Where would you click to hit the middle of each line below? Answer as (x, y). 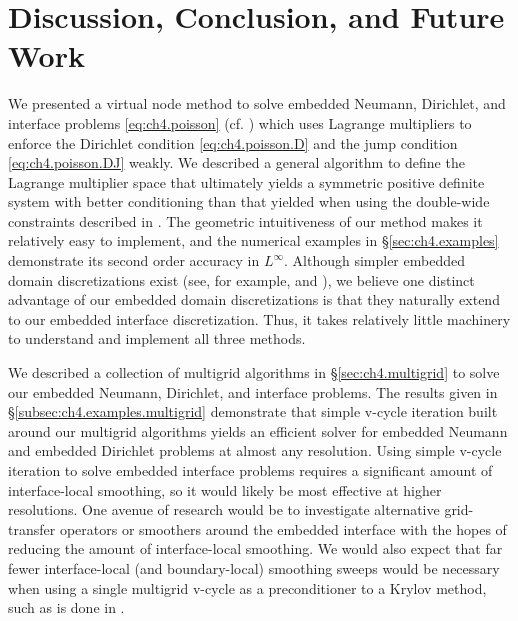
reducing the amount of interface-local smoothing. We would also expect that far (255, 548)
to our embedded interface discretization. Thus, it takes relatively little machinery (259, 318)
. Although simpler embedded (374, 260)
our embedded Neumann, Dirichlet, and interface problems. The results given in (253, 391)
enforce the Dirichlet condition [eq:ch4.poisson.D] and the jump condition (233, 142)
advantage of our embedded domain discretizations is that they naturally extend (254, 299)
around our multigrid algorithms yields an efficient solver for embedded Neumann (258, 430)
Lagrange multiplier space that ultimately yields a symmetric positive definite (246, 181)
